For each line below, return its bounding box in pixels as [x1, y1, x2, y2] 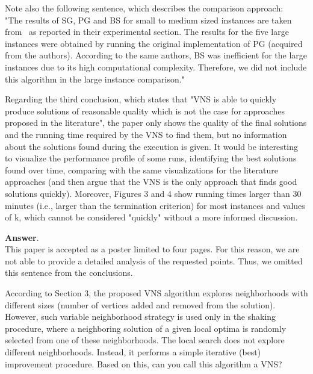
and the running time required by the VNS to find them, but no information [5, 128, 287, 140]
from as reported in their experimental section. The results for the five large [5, 25, 289, 38]
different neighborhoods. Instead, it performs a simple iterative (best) [5, 346, 261, 358]
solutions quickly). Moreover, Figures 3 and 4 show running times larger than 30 [5, 187, 302, 199]
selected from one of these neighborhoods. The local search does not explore [5, 334, 285, 346]
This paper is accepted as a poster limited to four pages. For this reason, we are [5, 243, 300, 255]
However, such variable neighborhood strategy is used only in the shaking [5, 310, 276, 323]
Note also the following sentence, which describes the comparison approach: [5, 2, 284, 14]
